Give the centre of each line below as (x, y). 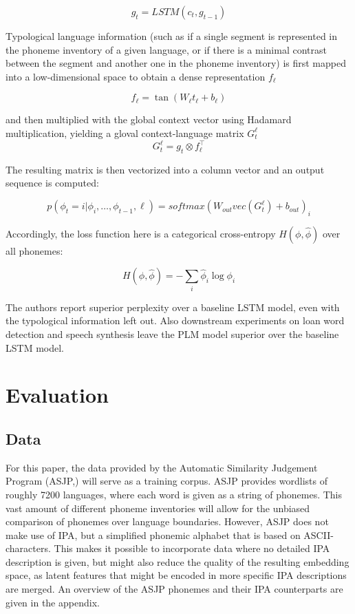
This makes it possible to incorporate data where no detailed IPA (192, 548)
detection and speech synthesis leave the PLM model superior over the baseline (172, 334)
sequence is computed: (52, 183)
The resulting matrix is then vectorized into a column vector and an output (165, 169)
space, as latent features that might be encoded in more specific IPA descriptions (176, 575)
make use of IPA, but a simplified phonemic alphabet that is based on (153, 534)
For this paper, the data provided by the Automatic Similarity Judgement (162, 467)
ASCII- (319, 534)
